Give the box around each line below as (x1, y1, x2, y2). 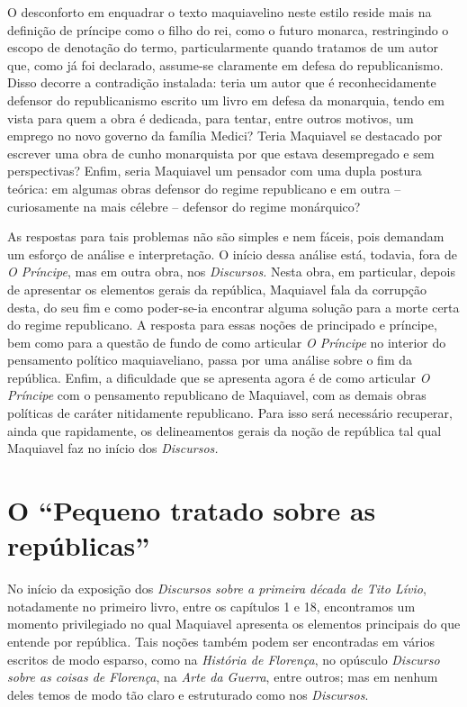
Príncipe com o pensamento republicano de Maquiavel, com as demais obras (7, 385, 427, 404)
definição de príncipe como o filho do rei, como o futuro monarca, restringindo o (7, 20, 449, 39)
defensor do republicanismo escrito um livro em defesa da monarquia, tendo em (7, 90, 445, 109)
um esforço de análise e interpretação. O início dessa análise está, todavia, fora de (7, 244, 457, 263)
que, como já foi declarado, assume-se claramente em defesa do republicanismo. (7, 55, 444, 74)
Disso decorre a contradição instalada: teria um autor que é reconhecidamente (7, 73, 436, 92)
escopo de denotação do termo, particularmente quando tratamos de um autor (7, 38, 439, 57)
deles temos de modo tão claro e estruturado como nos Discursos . (7, 684, 369, 703)
